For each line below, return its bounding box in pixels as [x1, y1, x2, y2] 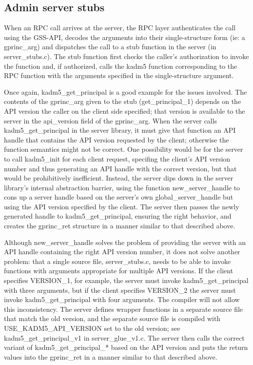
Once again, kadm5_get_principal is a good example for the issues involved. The [4, 86, 247, 97]
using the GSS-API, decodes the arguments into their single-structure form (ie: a [4, 32, 245, 42]
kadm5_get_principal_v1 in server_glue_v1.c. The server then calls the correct [4, 332, 245, 343]
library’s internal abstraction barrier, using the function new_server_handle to [4, 182, 240, 192]
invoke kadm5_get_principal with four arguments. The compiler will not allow [4, 294, 240, 304]
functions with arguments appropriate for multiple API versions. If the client [4, 265, 234, 276]
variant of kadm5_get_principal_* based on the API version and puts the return [4, 342, 248, 352]
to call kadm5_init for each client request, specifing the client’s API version [4, 153, 231, 163]
